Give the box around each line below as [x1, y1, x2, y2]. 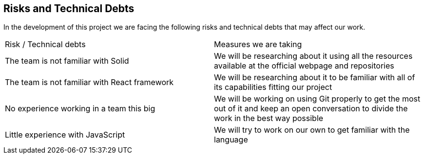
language [214, 135, 248, 145]
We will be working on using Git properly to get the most [214, 94, 421, 104]
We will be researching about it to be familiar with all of [214, 72, 415, 83]
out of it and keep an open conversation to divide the [214, 104, 408, 114]
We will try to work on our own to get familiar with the [214, 125, 410, 135]
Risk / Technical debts [5, 39, 86, 50]
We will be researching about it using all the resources [214, 51, 413, 61]
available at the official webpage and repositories [214, 61, 394, 71]
